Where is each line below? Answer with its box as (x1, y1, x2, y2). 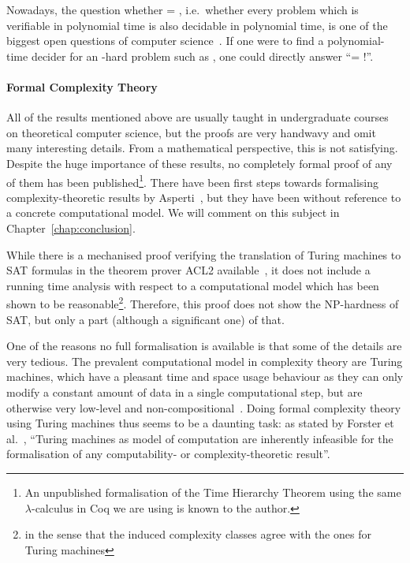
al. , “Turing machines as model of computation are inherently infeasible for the (6, 430, 393, 446)
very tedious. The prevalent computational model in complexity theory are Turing (6, 352, 403, 369)
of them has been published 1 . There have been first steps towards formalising (6, 171, 379, 190)
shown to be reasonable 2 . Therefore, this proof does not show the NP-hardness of (6, 293, 399, 312)
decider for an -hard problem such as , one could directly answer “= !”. (31, 47, 374, 64)
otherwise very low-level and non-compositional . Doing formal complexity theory (6, 399, 401, 416)
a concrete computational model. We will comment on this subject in (6, 204, 340, 221)
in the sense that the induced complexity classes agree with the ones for (24, 526, 371, 542)
